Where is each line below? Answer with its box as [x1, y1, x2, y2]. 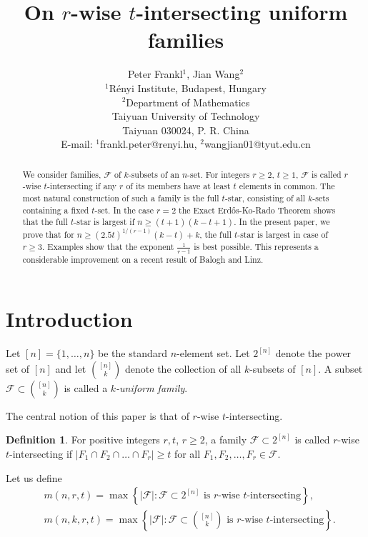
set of [6, 361, 30, 376]
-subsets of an [128, 168, 179, 180]
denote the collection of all [125, 361, 242, 376]
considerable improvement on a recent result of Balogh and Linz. [22, 253, 264, 265]
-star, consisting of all [224, 191, 306, 204]
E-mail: [61, 136, 93, 151]
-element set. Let [176, 346, 250, 361]
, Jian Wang [187, 66, 240, 81]
